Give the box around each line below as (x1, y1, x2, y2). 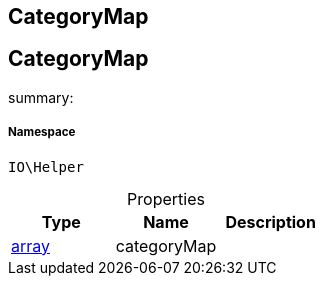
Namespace (8, 125, 76, 140)
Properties (127, 188, 205, 209)
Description (225, 211, 316, 232)
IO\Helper (8, 158, 84, 175)
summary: (8, 88, 74, 106)
